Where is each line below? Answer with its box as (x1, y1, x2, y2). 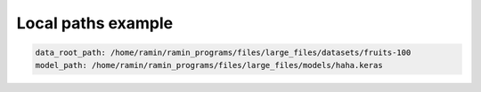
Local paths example (16, 13, 174, 33)
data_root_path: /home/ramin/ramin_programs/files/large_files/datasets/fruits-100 (35, 48, 412, 57)
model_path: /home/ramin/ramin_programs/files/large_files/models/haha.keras (35, 60, 383, 70)
